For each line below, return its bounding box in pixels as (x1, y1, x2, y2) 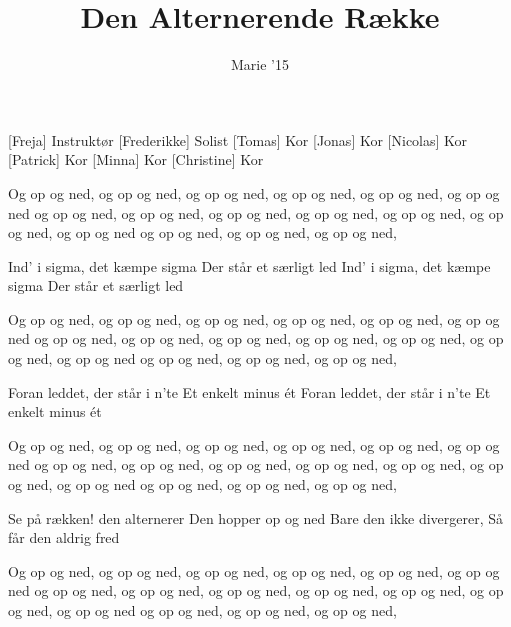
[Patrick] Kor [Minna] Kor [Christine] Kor (8, 149, 264, 170)
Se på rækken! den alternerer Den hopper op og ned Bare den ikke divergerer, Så (8, 507, 504, 528)
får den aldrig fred (8, 527, 120, 548)
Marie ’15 (231, 54, 289, 75)
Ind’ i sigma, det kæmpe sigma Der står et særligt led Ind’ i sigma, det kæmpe (8, 255, 491, 276)
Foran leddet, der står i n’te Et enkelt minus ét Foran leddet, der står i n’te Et (8, 381, 491, 402)
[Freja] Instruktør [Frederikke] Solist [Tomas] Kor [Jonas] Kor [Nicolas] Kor (8, 129, 468, 150)
